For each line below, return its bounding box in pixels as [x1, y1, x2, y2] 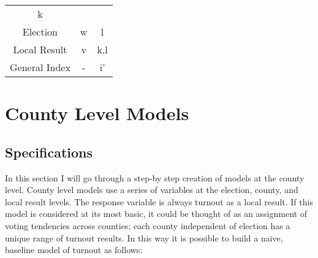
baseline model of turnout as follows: [5, 243, 143, 256]
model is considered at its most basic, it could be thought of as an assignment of [5, 207, 307, 220]
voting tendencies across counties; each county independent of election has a [5, 219, 290, 232]
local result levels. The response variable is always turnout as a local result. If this [5, 195, 313, 208]
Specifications [5, 142, 93, 161]
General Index [10, 60, 70, 74]
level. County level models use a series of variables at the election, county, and [5, 183, 298, 196]
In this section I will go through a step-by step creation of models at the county [5, 171, 305, 184]
